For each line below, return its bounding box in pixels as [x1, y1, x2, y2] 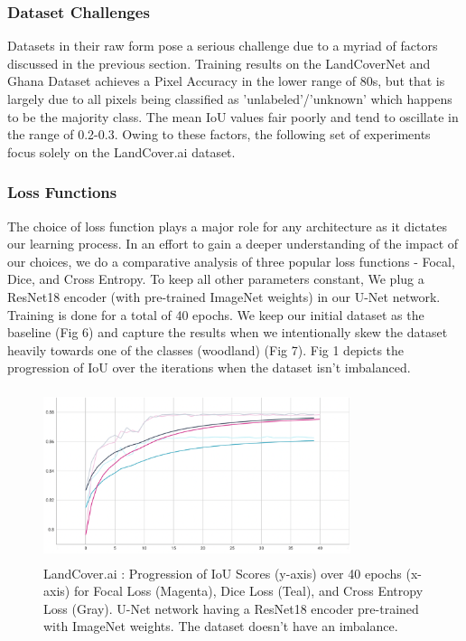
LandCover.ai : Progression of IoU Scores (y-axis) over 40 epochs [43, 563, 402, 582]
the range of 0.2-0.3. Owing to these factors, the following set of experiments [7, 125, 431, 144]
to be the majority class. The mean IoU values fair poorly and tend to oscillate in [7, 107, 459, 126]
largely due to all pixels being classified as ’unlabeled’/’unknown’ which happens [7, 90, 452, 108]
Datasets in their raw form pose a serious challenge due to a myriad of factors [7, 36, 438, 55]
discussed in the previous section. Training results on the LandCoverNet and [7, 53, 431, 72]
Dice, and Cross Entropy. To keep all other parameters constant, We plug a [7, 269, 424, 288]
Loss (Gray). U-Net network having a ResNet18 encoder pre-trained [43, 599, 419, 617]
